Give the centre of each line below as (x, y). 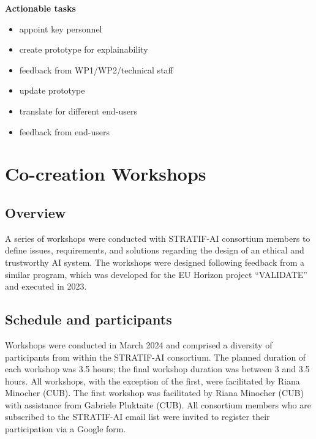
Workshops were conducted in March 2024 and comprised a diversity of (139, 344)
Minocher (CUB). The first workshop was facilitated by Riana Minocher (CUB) (154, 393)
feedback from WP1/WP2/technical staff (96, 69)
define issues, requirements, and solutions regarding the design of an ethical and (155, 250)
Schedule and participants (88, 319)
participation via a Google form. (66, 429)
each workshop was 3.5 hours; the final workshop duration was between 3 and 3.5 (157, 369)
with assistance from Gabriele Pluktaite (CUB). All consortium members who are (158, 404)
